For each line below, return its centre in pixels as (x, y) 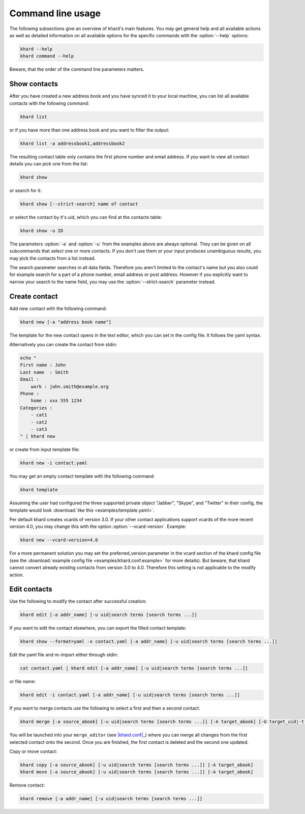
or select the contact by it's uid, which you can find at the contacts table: (86, 217)
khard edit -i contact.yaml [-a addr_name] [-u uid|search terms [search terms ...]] (130, 695)
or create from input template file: (44, 450)
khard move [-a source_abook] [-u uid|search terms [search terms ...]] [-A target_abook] (137, 772)
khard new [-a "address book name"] (66, 322)
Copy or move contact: (34, 751)
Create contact (34, 296)
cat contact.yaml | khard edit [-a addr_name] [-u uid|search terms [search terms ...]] (134, 668)
